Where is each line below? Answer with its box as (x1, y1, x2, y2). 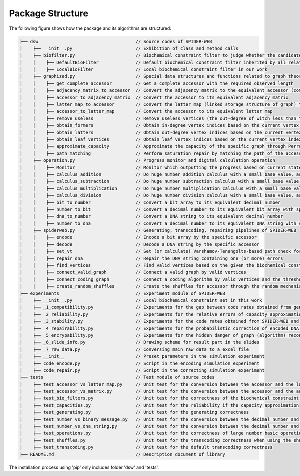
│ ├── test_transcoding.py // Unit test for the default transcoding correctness (19, 444, 273, 450)
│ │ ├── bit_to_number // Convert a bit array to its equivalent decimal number (19, 199, 281, 205)
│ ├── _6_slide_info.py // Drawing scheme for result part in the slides (19, 339, 260, 345)
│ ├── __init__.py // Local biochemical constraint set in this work (19, 297, 262, 303)
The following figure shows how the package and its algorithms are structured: (9, 25, 172, 31)
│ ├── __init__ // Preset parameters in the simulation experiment (19, 353, 265, 359)
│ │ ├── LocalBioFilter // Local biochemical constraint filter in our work (19, 67, 267, 72)
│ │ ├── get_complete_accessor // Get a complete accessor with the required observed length (19, 80, 294, 86)
